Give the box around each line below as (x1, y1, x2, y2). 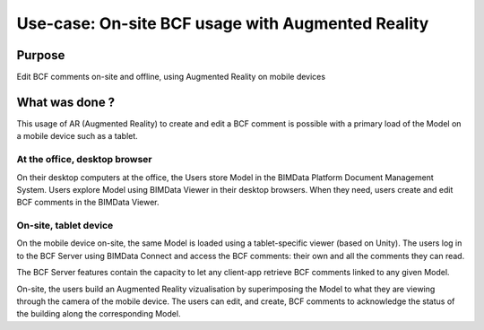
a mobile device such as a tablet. (16, 131, 138, 142)
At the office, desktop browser (16, 153, 152, 166)
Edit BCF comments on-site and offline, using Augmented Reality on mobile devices (16, 72, 326, 82)
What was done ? (16, 94, 116, 109)
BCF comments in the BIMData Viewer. (16, 197, 160, 208)
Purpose (16, 48, 65, 63)
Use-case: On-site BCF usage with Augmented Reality (16, 13, 429, 33)
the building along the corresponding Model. (16, 308, 181, 319)
